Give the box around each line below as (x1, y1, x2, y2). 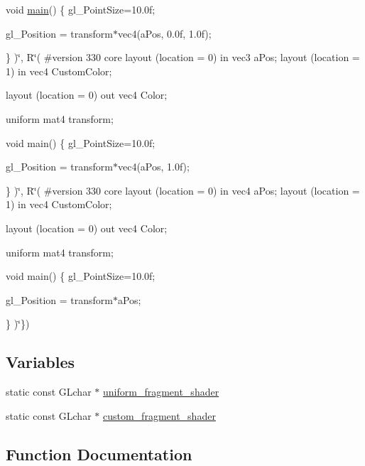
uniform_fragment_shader (102, 384, 219, 399)
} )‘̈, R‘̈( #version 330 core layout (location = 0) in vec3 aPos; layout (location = (6, 50, 360, 65)
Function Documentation (6, 443, 192, 465)
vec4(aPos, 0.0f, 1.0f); (117, 26, 212, 40)
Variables (6, 351, 75, 373)
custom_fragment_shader (102, 408, 216, 423)
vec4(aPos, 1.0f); (117, 159, 190, 174)
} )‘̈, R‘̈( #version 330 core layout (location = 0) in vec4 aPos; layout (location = (6, 183, 360, 197)
